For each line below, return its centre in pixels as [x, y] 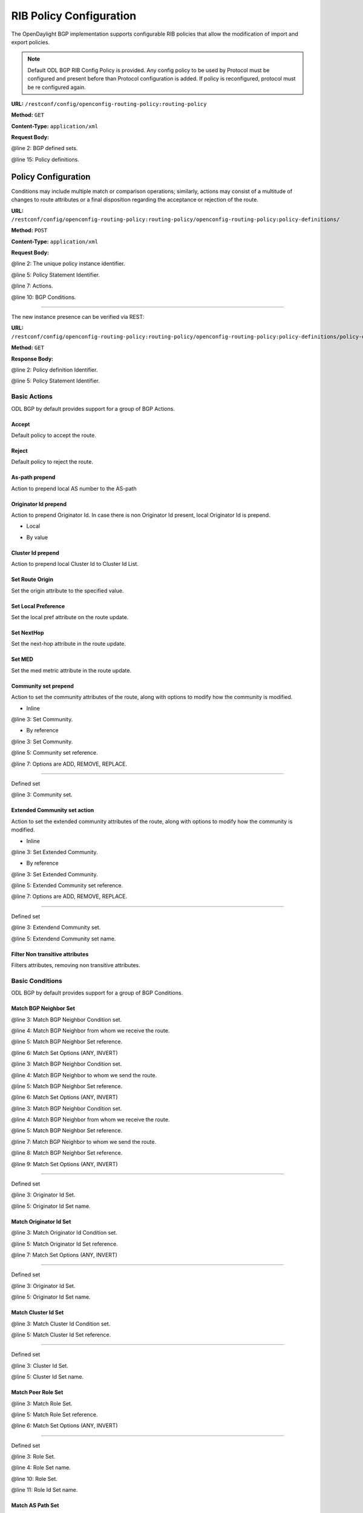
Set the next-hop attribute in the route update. [69, 644]
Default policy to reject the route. [52, 462]
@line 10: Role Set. [34, 1479]
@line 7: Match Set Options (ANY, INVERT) [64, 1255]
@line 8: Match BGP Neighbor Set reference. [67, 1153]
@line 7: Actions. [32, 286]
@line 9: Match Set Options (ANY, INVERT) [64, 1164]
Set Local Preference [38, 606]
